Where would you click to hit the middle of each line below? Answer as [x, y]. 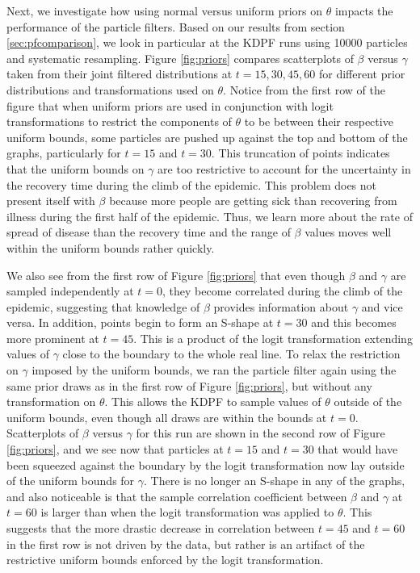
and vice [382, 306]
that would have [358, 449]
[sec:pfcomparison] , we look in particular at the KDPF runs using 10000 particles [207, 42]
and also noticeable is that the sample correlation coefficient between [177, 496]
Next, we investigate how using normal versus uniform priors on [165, 10]
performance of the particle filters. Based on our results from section [176, 26]
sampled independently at [70, 291]
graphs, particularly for [64, 153]
